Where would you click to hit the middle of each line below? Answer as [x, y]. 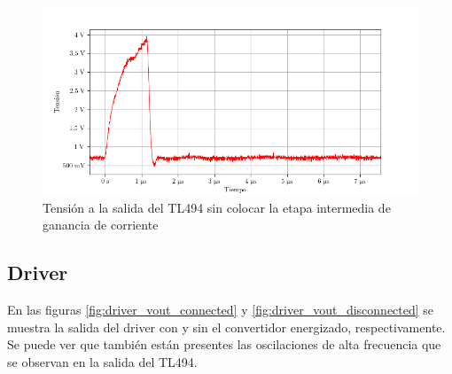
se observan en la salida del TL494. [102, 361]
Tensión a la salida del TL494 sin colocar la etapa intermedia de [217, 207]
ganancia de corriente [101, 225]
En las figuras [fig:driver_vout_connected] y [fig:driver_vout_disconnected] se [221, 309]
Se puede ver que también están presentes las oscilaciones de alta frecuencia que [224, 344]
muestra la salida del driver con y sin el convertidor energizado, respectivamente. [226, 327]
